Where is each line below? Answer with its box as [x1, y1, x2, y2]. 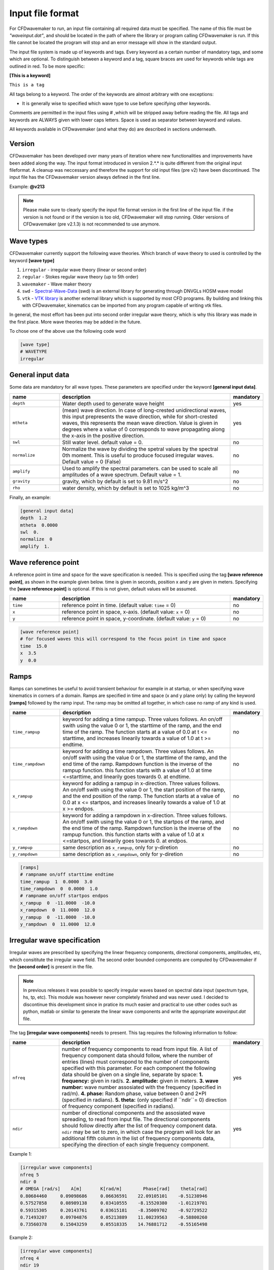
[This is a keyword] [9, 72, 51, 78]
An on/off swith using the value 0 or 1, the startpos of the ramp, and [62, 818, 224, 825]
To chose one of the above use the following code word [9, 328, 126, 334]
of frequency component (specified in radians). [61, 1103, 175, 1110]
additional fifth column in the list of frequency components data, [61, 1135, 215, 1142]
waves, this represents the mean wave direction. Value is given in [62, 419, 218, 426]
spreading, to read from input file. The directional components [61, 1116, 211, 1123]
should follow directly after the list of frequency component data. [61, 1122, 217, 1129]
